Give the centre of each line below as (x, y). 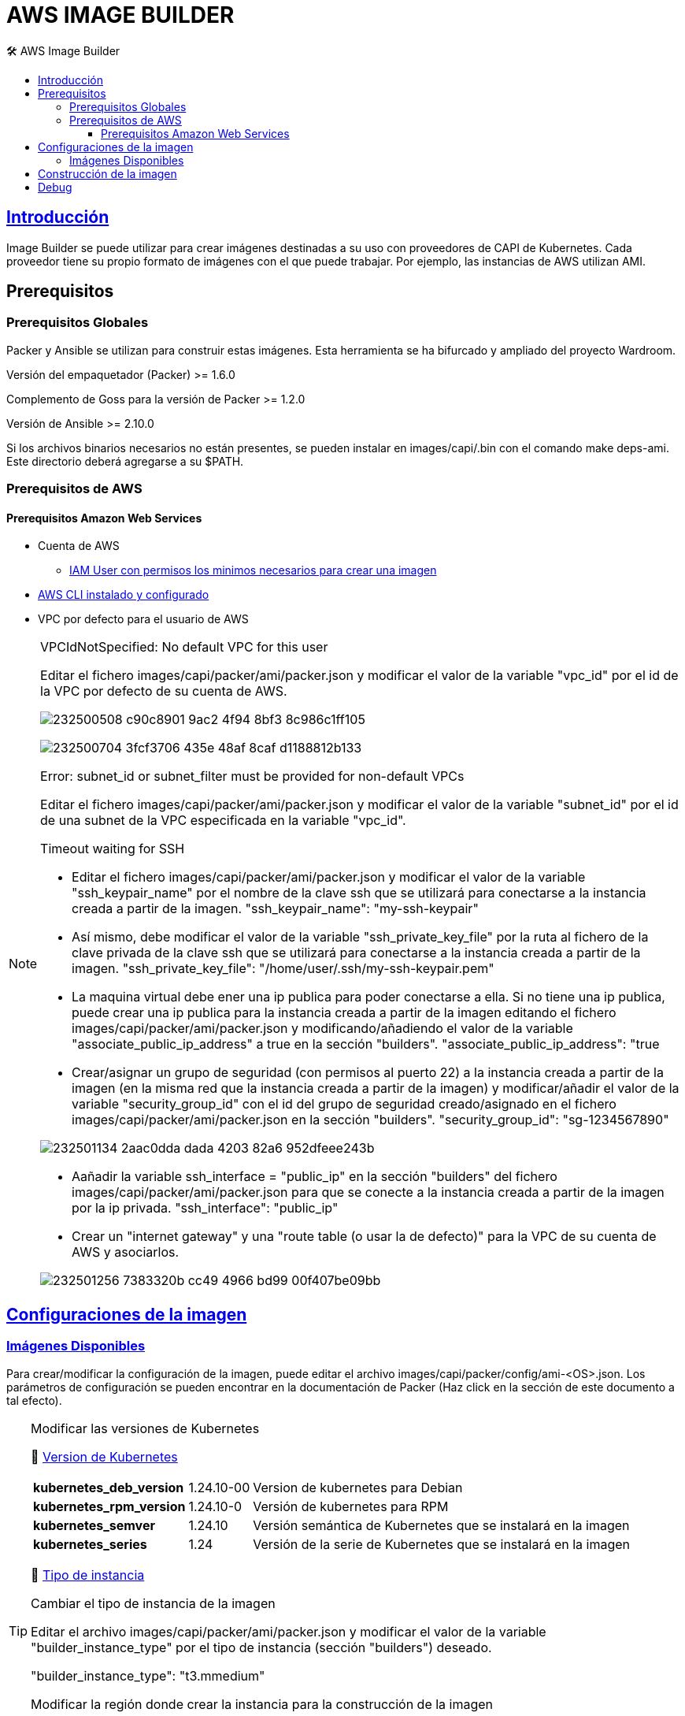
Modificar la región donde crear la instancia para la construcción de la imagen (262, 1704)
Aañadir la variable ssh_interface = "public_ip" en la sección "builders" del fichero (315, 1177)
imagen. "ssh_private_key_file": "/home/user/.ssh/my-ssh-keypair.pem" (283, 969)
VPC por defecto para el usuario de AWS (143, 619)
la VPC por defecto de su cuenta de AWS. (164, 691)
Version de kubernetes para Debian (358, 1487)
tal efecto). (34, 1400)
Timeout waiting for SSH (113, 849)
